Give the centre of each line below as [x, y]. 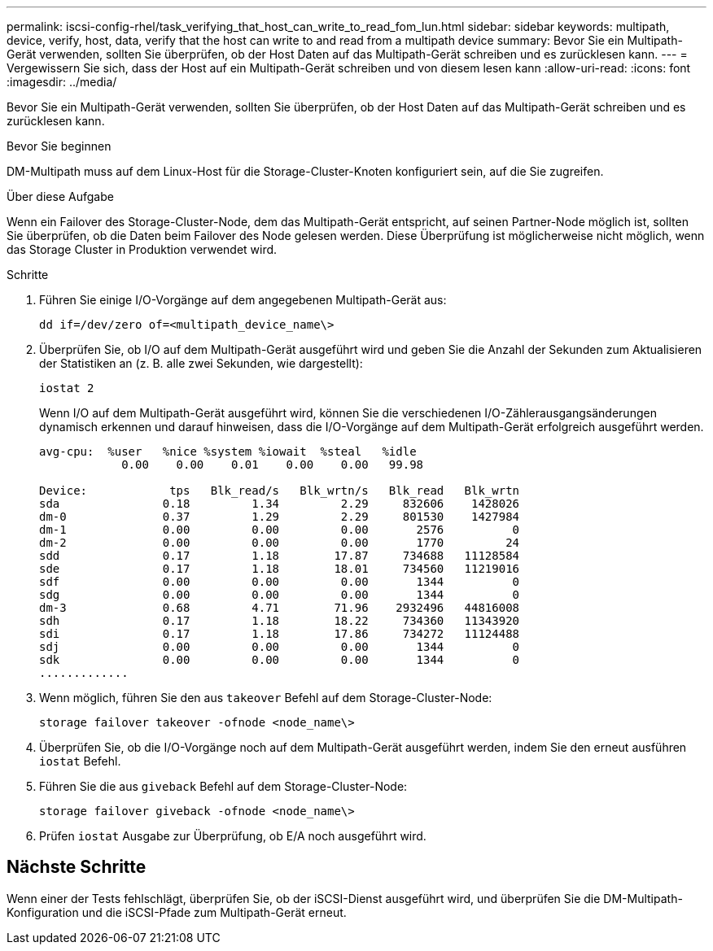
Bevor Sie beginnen [59, 146]
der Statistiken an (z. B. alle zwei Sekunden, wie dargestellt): [201, 363]
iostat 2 [67, 388]
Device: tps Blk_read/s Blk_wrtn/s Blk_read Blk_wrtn [280, 491]
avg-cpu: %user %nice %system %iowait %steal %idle [228, 452]
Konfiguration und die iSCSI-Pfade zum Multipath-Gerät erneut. [177, 912]
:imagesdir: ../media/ [62, 82]
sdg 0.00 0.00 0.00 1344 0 [280, 595]
